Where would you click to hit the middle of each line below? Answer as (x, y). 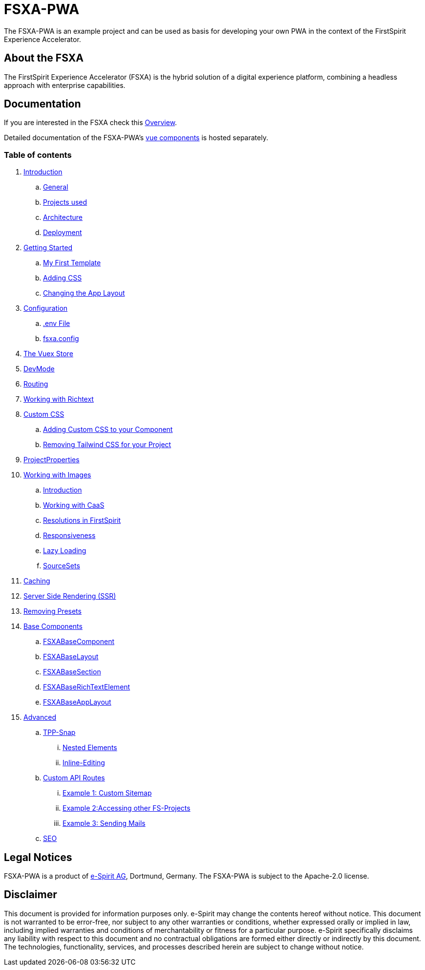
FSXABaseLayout (71, 657)
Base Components (53, 626)
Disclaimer (31, 895)
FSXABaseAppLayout (77, 702)
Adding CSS (63, 278)
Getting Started (48, 248)
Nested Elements (90, 748)
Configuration (46, 308)
